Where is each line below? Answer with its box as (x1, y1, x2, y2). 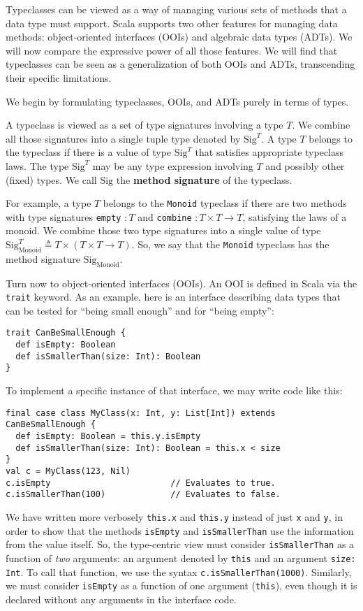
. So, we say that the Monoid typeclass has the (131, 237, 329, 252)
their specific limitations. (6, 70, 112, 85)
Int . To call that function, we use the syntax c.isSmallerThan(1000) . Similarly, (6, 564, 352, 579)
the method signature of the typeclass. (116, 172, 292, 187)
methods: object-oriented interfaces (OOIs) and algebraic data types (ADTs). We (6, 29, 353, 44)
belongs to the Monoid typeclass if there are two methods (103, 196, 347, 210)
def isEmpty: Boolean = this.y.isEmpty (15, 431, 201, 441)
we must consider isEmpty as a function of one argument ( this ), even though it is (6, 578, 357, 593)
